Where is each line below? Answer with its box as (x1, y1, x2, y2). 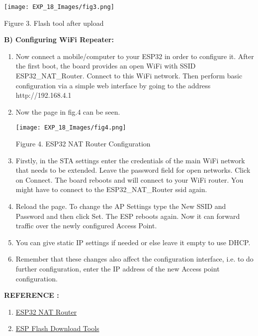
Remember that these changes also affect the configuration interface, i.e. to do (15, 254, 254, 264)
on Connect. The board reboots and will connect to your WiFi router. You (15, 174, 244, 185)
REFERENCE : (4, 290, 59, 300)
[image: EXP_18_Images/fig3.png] (4, 3, 114, 10)
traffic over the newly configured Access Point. (15, 220, 157, 231)
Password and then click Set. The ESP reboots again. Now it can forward (15, 210, 240, 221)
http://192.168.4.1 (15, 90, 72, 100)
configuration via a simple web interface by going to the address (15, 80, 211, 90)
